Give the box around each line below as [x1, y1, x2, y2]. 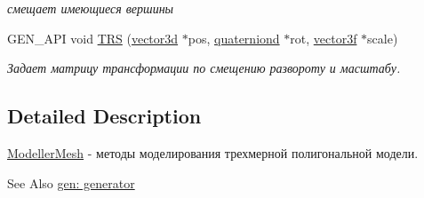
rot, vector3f [290, 28, 357, 47]
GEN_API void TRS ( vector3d [7, 28, 179, 47]
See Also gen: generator [7, 173, 135, 192]
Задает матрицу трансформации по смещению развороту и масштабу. [7, 59, 401, 77]
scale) [367, 28, 398, 47]
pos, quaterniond [188, 28, 280, 47]
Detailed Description [7, 102, 202, 130]
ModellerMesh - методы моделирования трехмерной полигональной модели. [7, 143, 419, 162]
